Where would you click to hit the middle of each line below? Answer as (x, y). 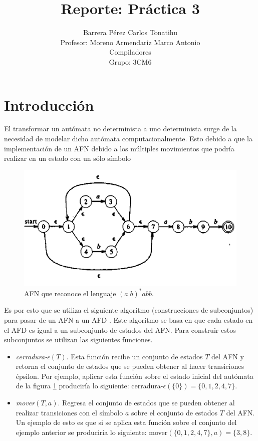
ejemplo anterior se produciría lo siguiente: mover (92, 432)
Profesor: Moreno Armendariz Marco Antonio (130, 42)
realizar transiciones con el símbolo (69, 412)
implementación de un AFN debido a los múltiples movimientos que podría (119, 148)
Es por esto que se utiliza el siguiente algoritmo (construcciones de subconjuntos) (129, 310)
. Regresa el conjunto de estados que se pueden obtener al (146, 403)
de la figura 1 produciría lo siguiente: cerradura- (89, 386)
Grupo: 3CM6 (130, 61)
